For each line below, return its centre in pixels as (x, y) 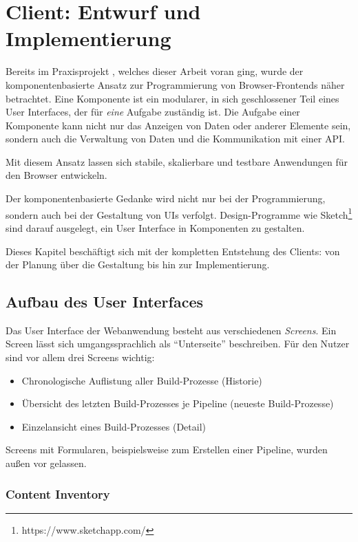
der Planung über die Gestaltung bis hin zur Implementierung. (138, 264)
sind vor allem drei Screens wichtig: (80, 357)
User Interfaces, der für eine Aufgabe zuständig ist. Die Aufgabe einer (153, 112)
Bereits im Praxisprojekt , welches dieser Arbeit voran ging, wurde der (155, 71)
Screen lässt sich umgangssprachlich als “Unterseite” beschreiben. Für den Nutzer (178, 344)
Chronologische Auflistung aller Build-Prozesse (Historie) (142, 380)
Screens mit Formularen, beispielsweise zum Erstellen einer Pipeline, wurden (167, 449)
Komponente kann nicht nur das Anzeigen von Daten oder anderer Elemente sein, (178, 125)
